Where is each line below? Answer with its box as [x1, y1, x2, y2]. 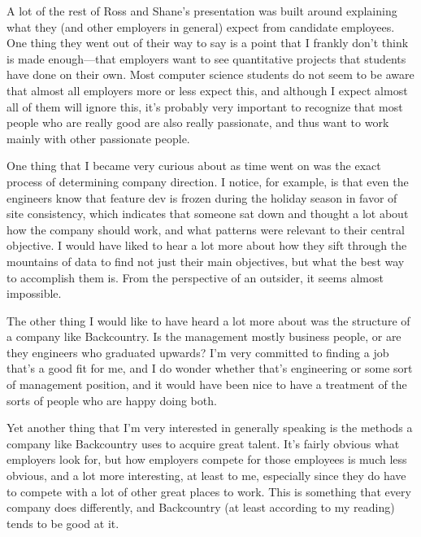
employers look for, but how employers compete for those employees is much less [7, 451, 407, 468]
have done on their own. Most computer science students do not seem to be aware [7, 66, 414, 83]
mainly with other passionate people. [7, 129, 190, 146]
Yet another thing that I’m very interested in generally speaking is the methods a [7, 419, 413, 436]
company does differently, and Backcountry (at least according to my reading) [7, 499, 395, 516]
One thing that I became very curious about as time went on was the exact [7, 157, 381, 174]
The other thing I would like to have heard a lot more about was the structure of [7, 312, 410, 329]
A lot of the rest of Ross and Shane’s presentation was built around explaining [7, 2, 397, 19]
